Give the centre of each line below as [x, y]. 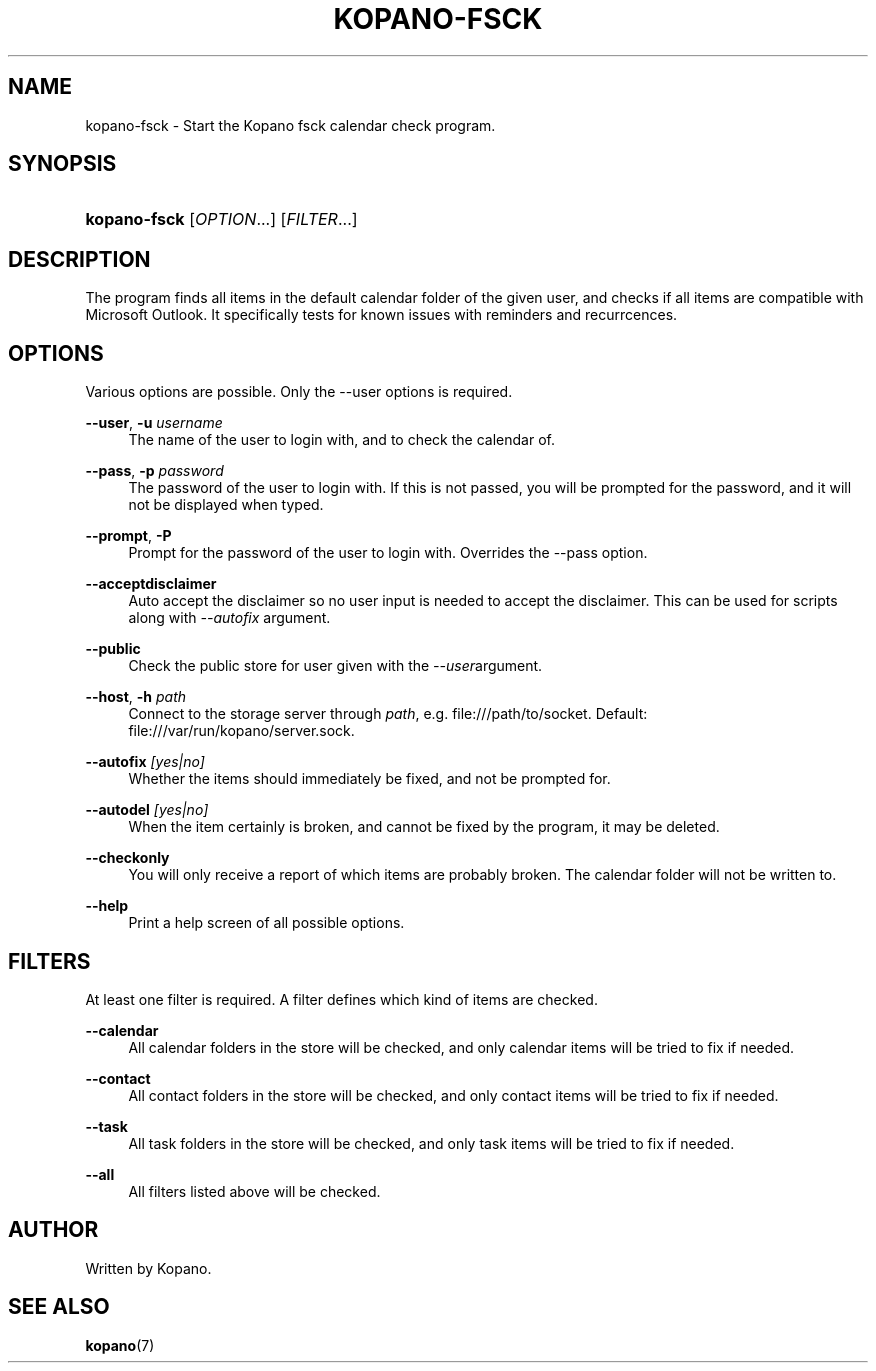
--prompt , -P [128, 536]
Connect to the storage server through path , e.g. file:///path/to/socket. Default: [388, 714]
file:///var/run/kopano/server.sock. [241, 731]
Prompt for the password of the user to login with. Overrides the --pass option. [388, 553]
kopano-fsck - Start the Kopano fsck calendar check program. [290, 125]
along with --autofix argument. [229, 618]
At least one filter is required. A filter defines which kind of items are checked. [341, 999]
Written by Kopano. [148, 1268]
